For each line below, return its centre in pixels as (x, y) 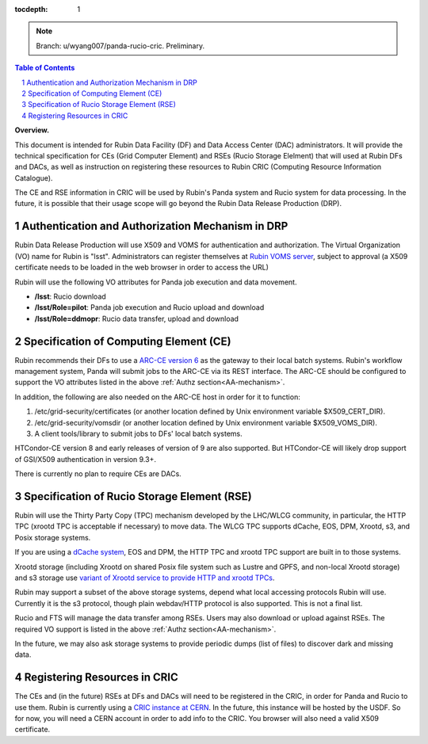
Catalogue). (34, 177)
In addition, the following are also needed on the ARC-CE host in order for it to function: (157, 397)
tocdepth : (31, 9)
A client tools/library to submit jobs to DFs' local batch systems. (138, 433)
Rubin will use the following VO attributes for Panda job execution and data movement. (156, 282)
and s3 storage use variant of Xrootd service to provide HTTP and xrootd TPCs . (145, 578)
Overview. (32, 130)
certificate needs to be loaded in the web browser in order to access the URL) (141, 267)
